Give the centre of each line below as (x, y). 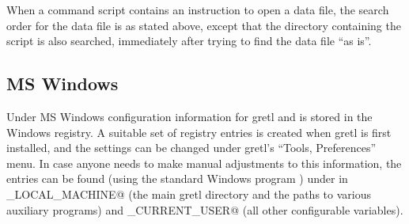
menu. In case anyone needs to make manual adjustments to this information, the (204, 163)
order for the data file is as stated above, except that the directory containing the (204, 25)
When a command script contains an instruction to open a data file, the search (198, 9)
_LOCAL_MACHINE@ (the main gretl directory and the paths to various (189, 194)
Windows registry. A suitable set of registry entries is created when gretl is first (199, 132)
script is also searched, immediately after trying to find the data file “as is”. (189, 41)
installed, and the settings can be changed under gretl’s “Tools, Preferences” (191, 148)
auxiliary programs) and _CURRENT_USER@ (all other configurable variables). (205, 209)
